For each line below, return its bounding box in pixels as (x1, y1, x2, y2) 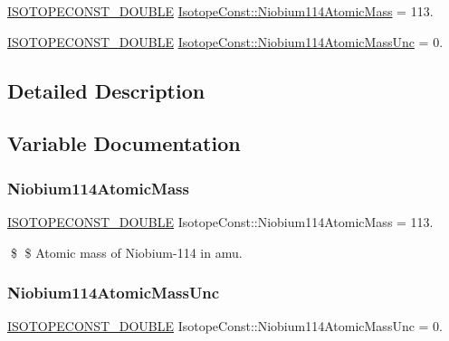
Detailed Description (7, 76, 205, 104)
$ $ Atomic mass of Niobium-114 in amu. (10, 242, 243, 261)
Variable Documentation (7, 129, 241, 157)
